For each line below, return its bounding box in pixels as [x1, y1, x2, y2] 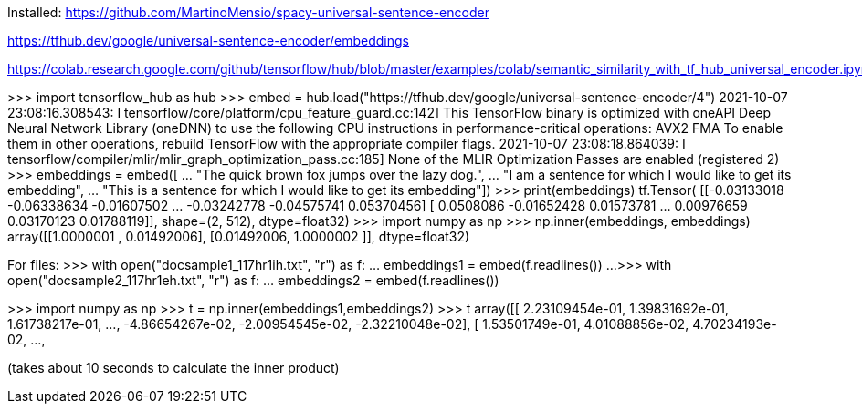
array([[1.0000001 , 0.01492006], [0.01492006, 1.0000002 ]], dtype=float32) [7, 229, 470, 244]
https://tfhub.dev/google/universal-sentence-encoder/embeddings [7, 33, 409, 48]
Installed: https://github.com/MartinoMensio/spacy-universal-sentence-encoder [7, 5, 489, 20]
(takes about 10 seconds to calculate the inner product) [7, 360, 340, 375]
